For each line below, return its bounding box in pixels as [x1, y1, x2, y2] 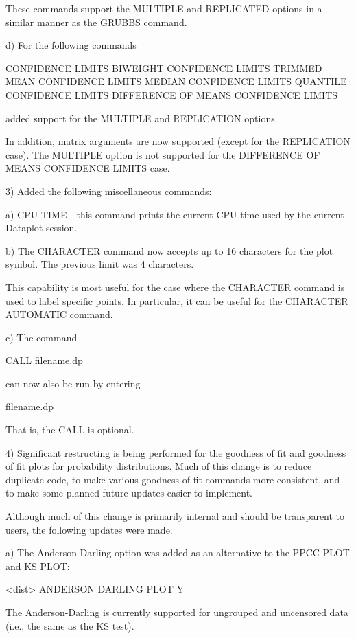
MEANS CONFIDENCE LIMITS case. [5, 161, 170, 175]
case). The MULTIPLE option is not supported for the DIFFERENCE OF [5, 147, 320, 161]
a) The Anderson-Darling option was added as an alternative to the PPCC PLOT [5, 545, 350, 560]
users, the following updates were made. [5, 522, 173, 536]
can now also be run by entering [5, 376, 141, 390]
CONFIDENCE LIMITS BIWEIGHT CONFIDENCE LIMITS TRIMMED [5, 60, 322, 75]
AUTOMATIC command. [5, 307, 113, 321]
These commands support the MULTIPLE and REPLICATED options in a [5, 1, 322, 15]
